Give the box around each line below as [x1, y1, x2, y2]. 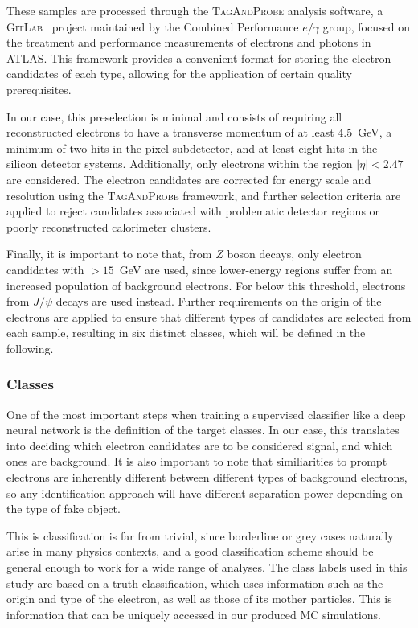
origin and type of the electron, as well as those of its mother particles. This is [6, 590, 392, 607]
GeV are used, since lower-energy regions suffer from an [119, 261, 393, 277]
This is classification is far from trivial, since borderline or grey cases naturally [6, 527, 394, 544]
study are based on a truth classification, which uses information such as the [6, 574, 383, 591]
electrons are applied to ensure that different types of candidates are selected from [6, 308, 412, 325]
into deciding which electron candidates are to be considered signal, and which [6, 437, 393, 454]
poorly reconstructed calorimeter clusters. [6, 218, 211, 235]
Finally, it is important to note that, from [6, 245, 212, 262]
